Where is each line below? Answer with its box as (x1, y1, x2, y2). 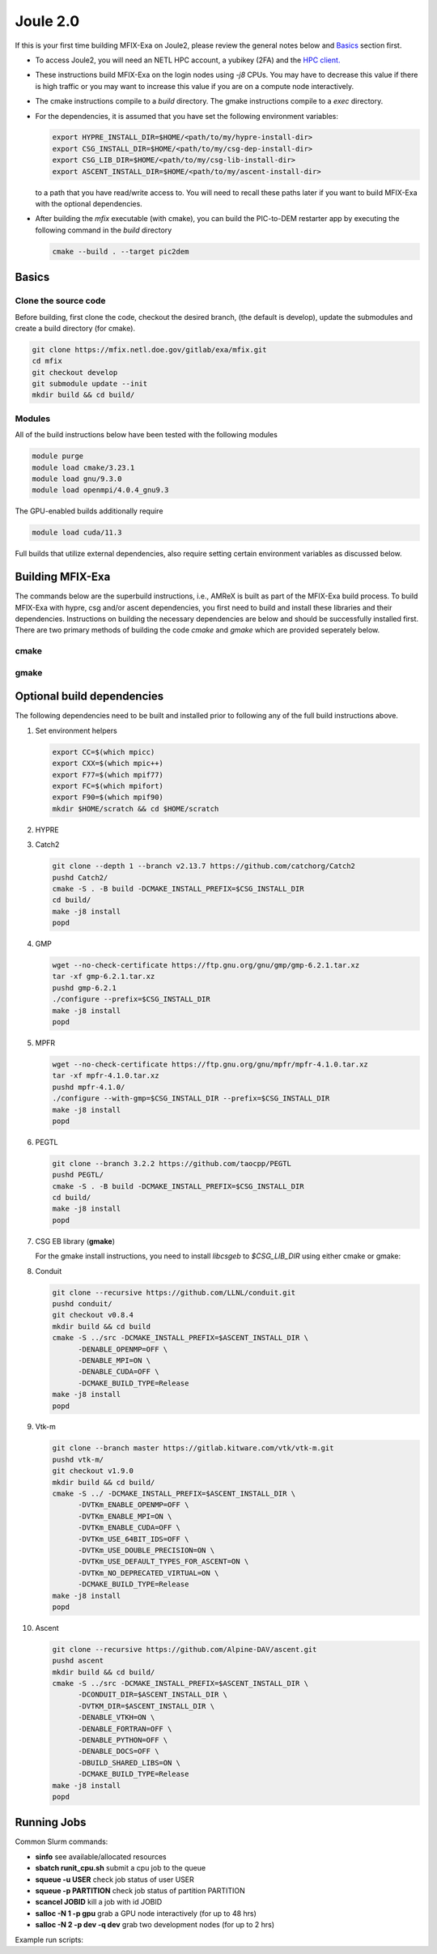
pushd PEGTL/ (52, 1170, 104, 1180)
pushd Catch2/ (52, 873, 108, 882)
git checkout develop (32, 368, 118, 377)
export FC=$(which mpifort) (52, 781, 163, 790)
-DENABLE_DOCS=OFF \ (78, 1747, 159, 1756)
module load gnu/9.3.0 (32, 474, 122, 483)
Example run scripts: (15, 1935, 84, 1944)
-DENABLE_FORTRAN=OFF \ (78, 1724, 172, 1733)
